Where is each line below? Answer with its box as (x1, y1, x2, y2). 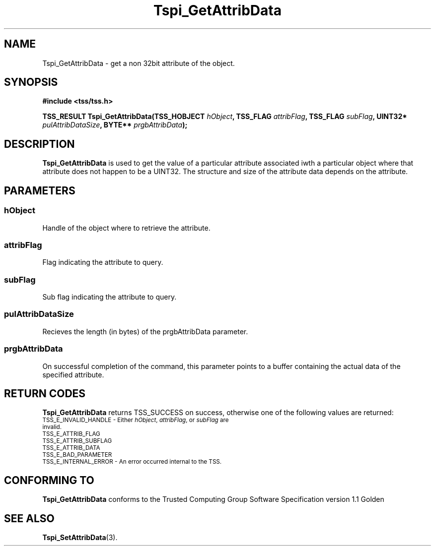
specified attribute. (42, 370, 104, 379)
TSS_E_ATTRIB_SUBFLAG (42, 437, 112, 445)
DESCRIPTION (4, 137, 75, 150)
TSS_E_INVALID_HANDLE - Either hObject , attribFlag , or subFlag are (42, 417, 229, 424)
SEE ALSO (4, 512, 55, 525)
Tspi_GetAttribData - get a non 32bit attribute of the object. (42, 59, 235, 67)
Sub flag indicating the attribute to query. (42, 293, 177, 301)
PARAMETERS (4, 184, 75, 197)
